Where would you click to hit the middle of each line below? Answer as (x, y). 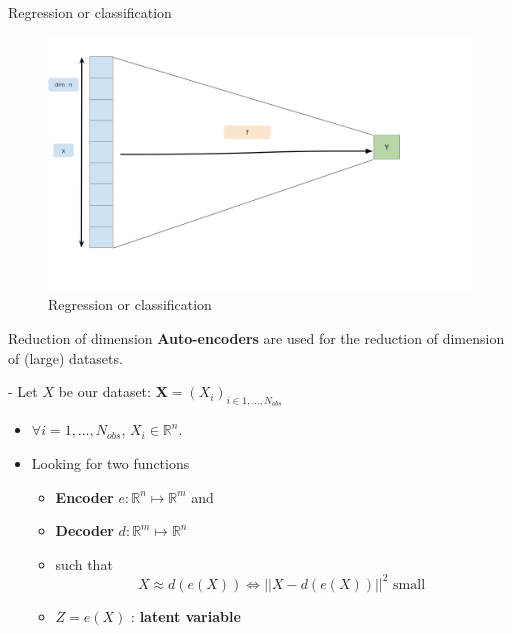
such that (84, 563)
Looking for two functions (110, 463)
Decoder (84, 530)
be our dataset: (104, 391)
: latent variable (186, 615)
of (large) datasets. (65, 357)
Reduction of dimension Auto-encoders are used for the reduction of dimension (256, 338)
